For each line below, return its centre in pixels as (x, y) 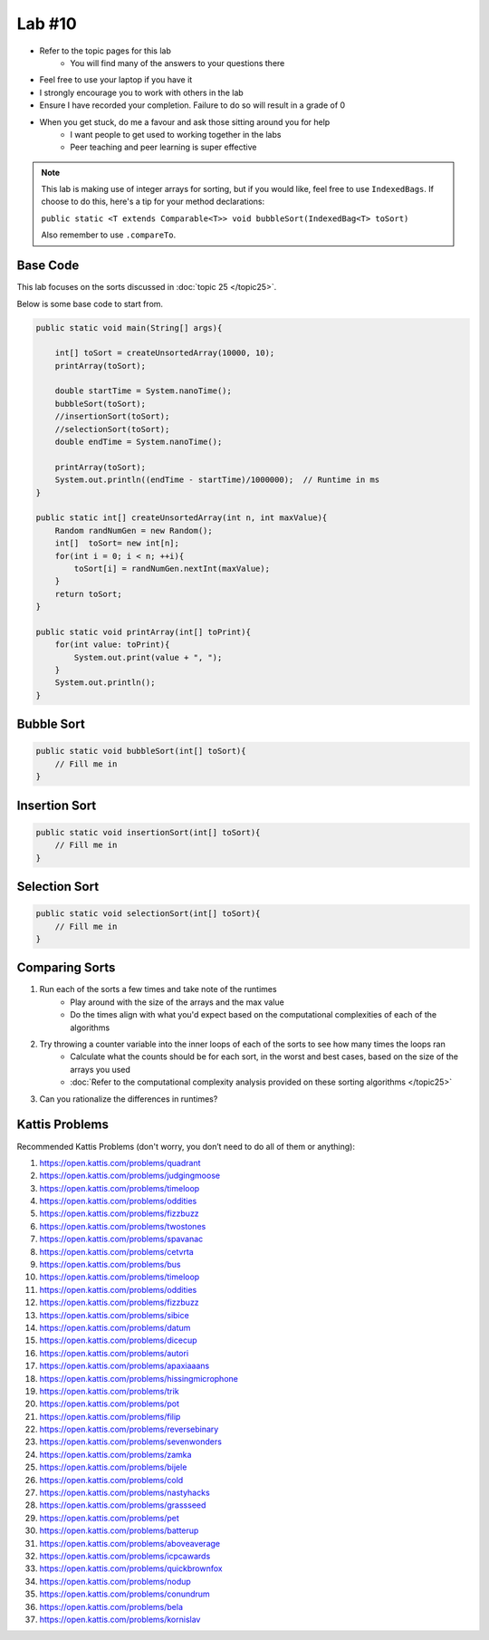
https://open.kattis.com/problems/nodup (115, 1581)
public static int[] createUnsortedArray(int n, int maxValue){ (182, 518)
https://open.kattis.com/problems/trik (110, 1391)
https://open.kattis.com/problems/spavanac (121, 1239)
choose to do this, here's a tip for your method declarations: (153, 202)
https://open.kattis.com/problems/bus (110, 1265)
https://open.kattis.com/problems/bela (111, 1606)
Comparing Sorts (66, 968)
